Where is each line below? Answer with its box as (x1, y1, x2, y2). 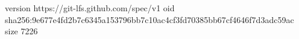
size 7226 (5, 25, 38, 37)
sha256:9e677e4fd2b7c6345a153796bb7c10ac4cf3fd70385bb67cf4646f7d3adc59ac (5, 13, 294, 25)
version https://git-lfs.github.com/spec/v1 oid (5, 2, 175, 14)
